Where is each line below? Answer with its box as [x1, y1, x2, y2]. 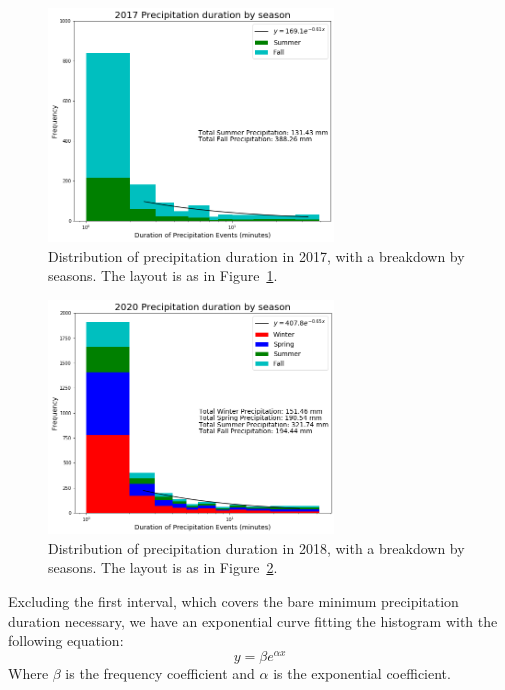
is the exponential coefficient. [273, 662, 451, 683]
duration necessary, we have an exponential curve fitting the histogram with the [8, 610, 498, 631]
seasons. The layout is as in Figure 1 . [48, 265, 278, 286]
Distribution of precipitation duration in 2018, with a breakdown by [48, 537, 465, 558]
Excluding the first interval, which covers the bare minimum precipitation [8, 590, 459, 611]
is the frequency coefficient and [65, 662, 255, 683]
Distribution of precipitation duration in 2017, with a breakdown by [48, 245, 465, 266]
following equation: [8, 630, 124, 651]
